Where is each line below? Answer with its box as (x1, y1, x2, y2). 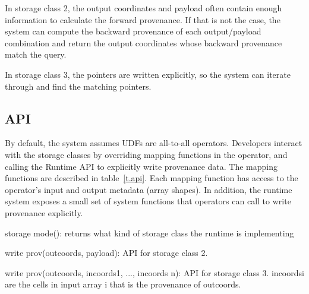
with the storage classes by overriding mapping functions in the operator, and (5, 148, 288, 160)
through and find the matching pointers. (5, 80, 152, 92)
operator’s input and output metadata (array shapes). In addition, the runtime (5, 183, 292, 195)
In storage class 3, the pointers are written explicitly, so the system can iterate (5, 68, 291, 80)
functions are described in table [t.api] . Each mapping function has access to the (5, 172, 298, 184)
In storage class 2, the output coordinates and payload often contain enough (5, 2, 282, 14)
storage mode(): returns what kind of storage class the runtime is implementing (5, 226, 294, 239)
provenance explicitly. (5, 206, 83, 219)
